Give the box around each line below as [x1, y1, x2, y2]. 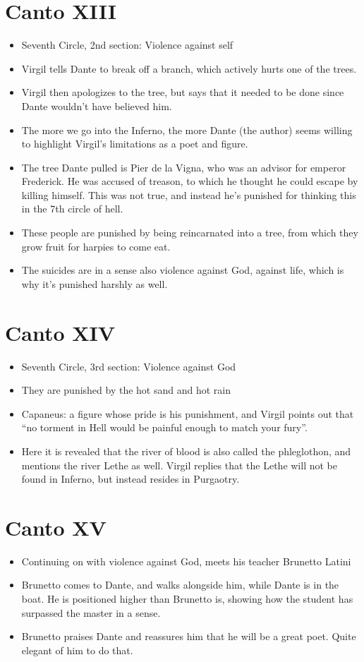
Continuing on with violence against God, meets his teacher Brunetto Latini [21, 553, 351, 568]
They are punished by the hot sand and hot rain [21, 383, 231, 397]
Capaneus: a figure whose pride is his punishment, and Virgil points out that [21, 406, 354, 421]
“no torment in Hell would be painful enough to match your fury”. [21, 420, 308, 435]
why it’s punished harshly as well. [21, 276, 168, 291]
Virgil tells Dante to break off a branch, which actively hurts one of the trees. [21, 61, 357, 76]
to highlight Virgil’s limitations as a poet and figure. [21, 136, 248, 151]
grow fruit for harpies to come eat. [21, 239, 171, 253]
